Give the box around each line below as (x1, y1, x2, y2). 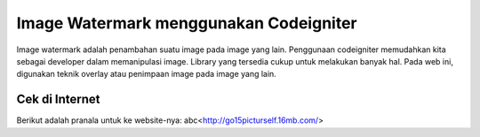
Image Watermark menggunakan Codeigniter (16, 13, 357, 33)
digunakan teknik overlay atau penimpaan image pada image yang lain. (16, 69, 277, 80)
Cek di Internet (16, 92, 101, 107)
